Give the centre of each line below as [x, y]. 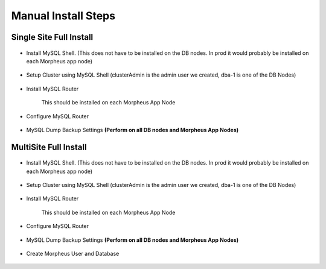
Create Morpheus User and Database [73, 254]
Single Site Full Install [52, 37]
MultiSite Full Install [49, 147]
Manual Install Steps [63, 16]
